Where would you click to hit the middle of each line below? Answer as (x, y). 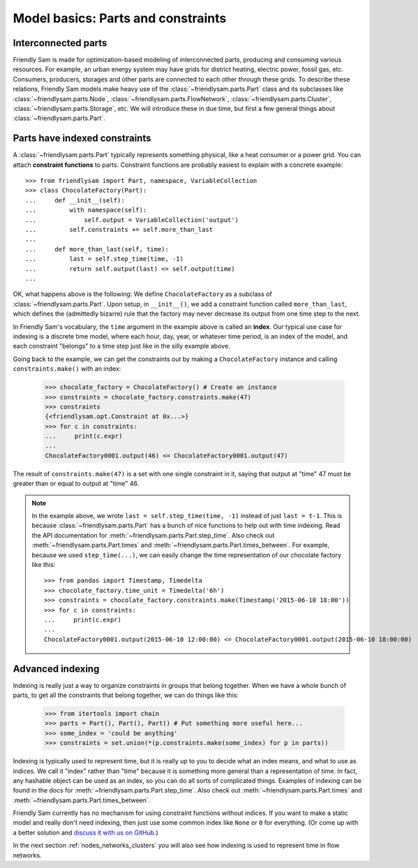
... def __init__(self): (75, 200)
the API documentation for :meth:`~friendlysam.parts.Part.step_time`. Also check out (153, 535)
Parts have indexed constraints (82, 139)
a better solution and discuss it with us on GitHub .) (85, 832)
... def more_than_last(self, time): (97, 249)
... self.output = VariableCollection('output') (132, 220)
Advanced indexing (56, 669)
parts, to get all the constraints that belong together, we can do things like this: (126, 695)
